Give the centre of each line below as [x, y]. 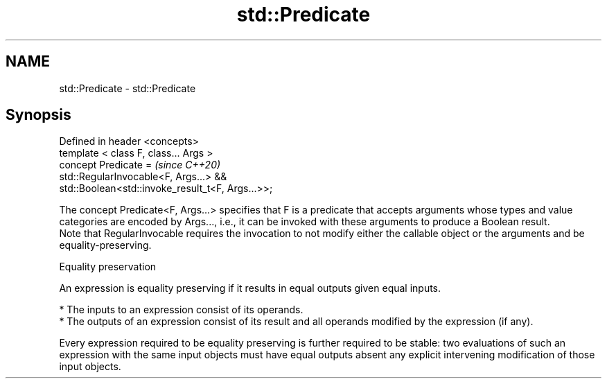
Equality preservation [108, 267]
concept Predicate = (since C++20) [140, 165]
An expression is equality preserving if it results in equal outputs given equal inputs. [250, 288]
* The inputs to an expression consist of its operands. [181, 310]
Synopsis [38, 115]
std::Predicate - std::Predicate [127, 88]
